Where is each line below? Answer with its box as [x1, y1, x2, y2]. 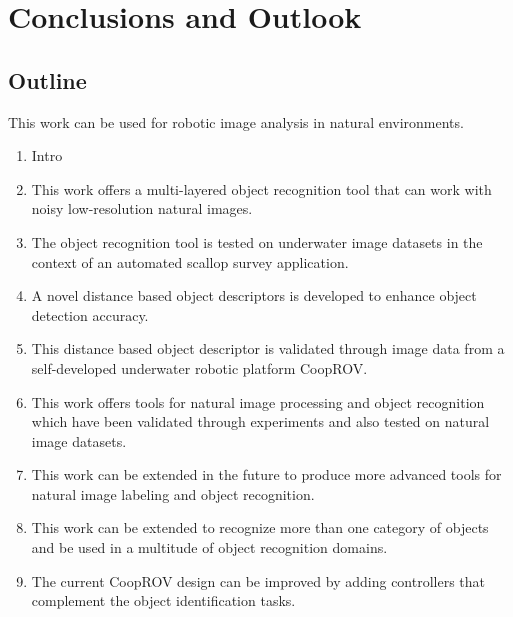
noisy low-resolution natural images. [31, 198, 253, 219]
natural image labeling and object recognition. [31, 483, 315, 504]
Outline [8, 64, 87, 95]
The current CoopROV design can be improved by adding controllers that [31, 570, 486, 591]
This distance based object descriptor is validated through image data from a [31, 338, 505, 359]
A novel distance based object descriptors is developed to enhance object [31, 285, 477, 306]
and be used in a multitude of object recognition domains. [31, 537, 388, 558]
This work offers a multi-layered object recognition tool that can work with [31, 178, 492, 199]
